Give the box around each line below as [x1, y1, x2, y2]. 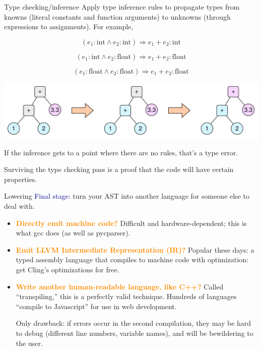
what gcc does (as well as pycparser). [16, 227, 130, 238]
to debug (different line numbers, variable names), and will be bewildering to [16, 327, 253, 338]
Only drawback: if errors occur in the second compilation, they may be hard [16, 318, 251, 328]
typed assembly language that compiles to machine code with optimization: [16, 254, 248, 265]
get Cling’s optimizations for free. [16, 264, 119, 274]
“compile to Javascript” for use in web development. [16, 301, 177, 311]
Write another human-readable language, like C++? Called [16, 281, 224, 291]
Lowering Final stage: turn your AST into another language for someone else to [4, 191, 249, 201]
